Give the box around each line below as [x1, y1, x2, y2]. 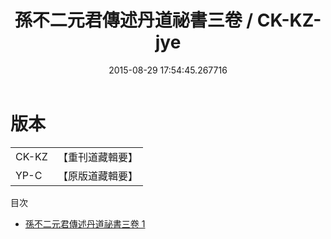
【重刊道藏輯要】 [57, 150, 138, 164]
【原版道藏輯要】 [57, 169, 138, 183]
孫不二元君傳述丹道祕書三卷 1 [24, 217, 146, 230]
